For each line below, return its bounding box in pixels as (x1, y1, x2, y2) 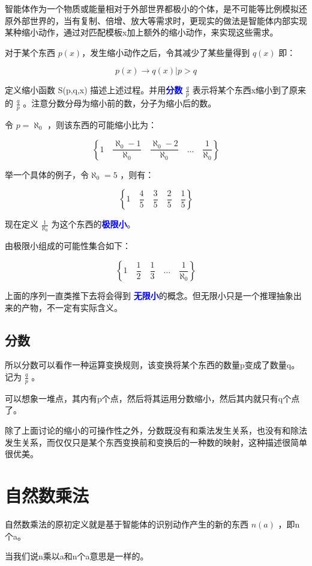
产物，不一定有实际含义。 (21, 301, 122, 313)
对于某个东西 (5, 46, 55, 58)
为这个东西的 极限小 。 (51, 218, 136, 230)
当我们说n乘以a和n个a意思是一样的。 (5, 550, 149, 562)
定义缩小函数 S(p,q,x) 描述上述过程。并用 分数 (5, 84, 183, 96)
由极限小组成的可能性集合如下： (5, 239, 131, 252)
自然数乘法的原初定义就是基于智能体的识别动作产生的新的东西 (5, 517, 248, 530)
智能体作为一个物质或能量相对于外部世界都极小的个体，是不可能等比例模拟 (5, 2, 299, 14)
